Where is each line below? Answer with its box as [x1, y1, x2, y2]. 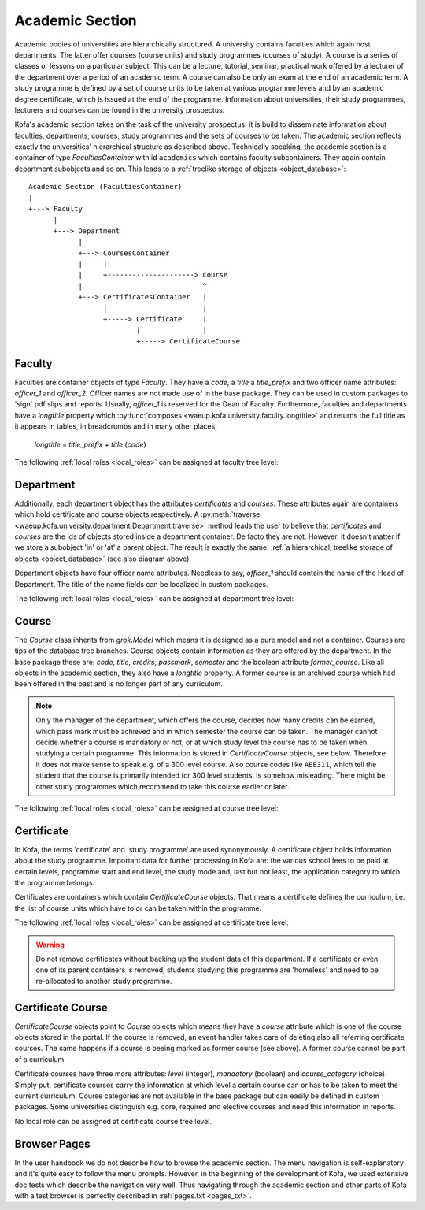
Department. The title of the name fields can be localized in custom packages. [14, 579, 268, 588]
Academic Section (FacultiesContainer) [28, 182, 183, 191]
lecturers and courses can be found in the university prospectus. [14, 105, 225, 114]
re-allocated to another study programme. [35, 976, 172, 985]
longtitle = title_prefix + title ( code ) [34, 440, 147, 449]
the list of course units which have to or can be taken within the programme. [14, 903, 262, 913]
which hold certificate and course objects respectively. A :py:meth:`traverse [14, 510, 261, 519]
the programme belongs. [14, 878, 95, 888]
